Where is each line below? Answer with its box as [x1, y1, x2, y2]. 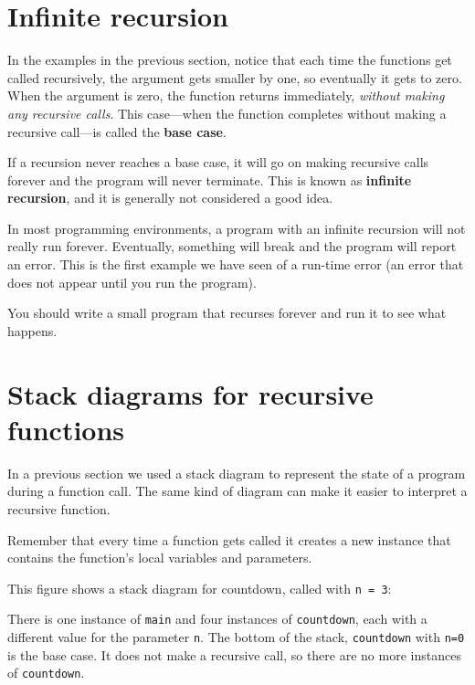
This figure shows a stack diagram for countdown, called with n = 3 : [7, 578, 392, 597]
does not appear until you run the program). [7, 272, 257, 291]
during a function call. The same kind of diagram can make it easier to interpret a [7, 481, 468, 501]
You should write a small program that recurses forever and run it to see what [7, 303, 447, 322]
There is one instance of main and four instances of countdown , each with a [7, 609, 427, 628]
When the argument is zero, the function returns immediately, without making [7, 86, 445, 105]
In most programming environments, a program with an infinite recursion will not [7, 218, 466, 237]
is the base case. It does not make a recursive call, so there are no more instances [7, 645, 461, 664]
